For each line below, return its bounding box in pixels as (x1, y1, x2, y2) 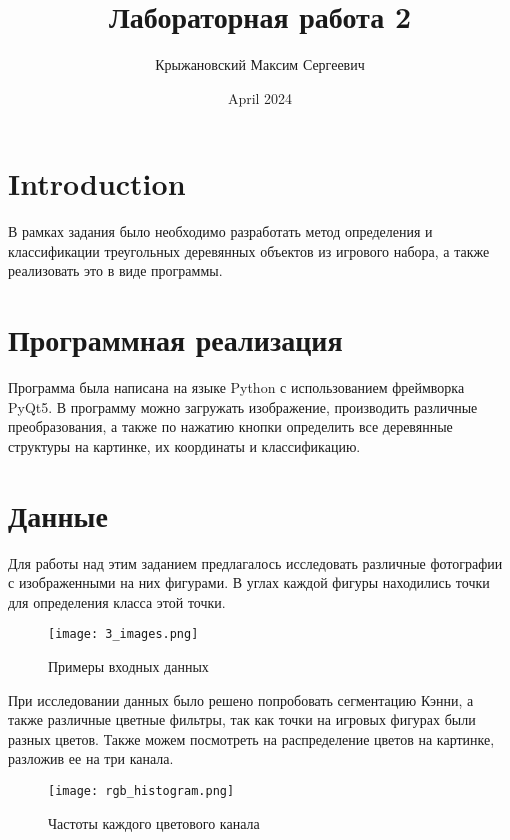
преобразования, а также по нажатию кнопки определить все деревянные (8, 416, 453, 437)
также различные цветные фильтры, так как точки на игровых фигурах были (8, 709, 476, 730)
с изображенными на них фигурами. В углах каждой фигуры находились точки (8, 572, 490, 593)
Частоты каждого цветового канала (48, 812, 260, 833)
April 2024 (227, 87, 293, 108)
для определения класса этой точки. (8, 591, 226, 612)
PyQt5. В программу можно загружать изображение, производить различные (8, 396, 478, 417)
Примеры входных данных (48, 656, 209, 677)
